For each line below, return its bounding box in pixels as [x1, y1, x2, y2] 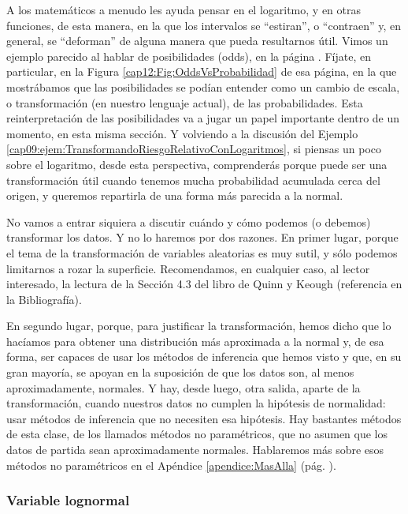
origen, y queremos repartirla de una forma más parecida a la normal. [6, 187, 343, 204]
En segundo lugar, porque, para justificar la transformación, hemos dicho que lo [6, 317, 391, 334]
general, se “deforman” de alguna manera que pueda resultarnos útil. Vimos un [6, 32, 388, 49]
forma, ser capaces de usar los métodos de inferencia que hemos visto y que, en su [6, 348, 402, 365]
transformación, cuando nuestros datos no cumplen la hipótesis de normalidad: [6, 395, 386, 411]
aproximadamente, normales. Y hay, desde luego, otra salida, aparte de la [6, 379, 361, 396]
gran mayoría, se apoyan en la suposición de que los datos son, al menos [6, 364, 354, 381]
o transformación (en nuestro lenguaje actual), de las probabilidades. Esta [6, 94, 363, 111]
